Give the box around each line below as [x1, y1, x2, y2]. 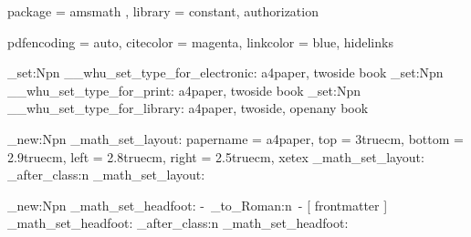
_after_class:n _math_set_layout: [7, 165, 205, 184]
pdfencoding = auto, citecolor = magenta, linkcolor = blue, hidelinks [7, 32, 393, 51]
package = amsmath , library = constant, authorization [7, 2, 319, 20]
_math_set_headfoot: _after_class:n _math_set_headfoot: [7, 213, 349, 232]
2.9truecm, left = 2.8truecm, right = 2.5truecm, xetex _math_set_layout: [7, 147, 424, 166]
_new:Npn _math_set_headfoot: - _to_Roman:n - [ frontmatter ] [7, 195, 388, 214]
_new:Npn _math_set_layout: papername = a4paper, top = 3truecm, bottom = [7, 129, 464, 148]
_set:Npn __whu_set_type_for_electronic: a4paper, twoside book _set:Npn [7, 63, 444, 82]
